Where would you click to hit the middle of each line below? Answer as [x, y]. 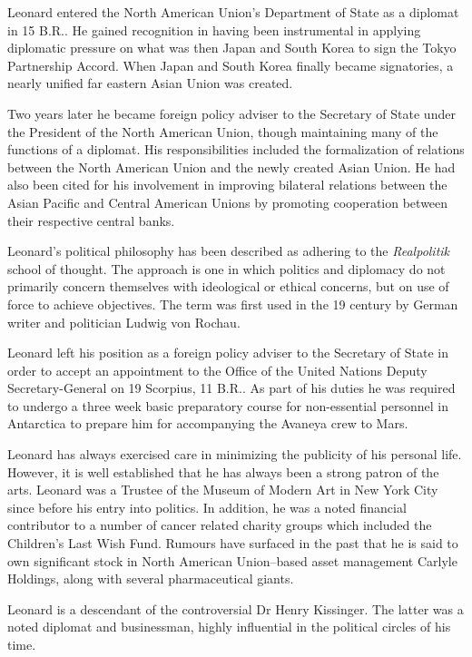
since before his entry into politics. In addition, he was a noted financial [207, 507]
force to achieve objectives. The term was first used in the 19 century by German [233, 304]
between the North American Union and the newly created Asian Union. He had [231, 167]
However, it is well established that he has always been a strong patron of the [223, 471]
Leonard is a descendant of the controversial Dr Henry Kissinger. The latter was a [236, 608]
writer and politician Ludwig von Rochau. [124, 322]
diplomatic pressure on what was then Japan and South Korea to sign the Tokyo [232, 48]
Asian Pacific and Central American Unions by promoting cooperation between [228, 202]
